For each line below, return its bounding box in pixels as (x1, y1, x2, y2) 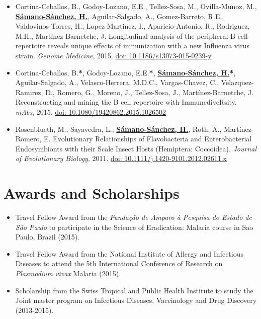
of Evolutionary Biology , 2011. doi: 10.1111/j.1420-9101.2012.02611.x (15, 153, 227, 164)
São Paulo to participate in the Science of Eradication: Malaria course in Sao (15, 221, 253, 232)
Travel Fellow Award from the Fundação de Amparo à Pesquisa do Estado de (15, 212, 252, 222)
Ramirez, (15, 87, 43, 97)
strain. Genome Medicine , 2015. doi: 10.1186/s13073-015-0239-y (15, 50, 212, 60)
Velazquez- (221, 77, 254, 88)
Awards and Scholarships (4, 183, 180, 203)
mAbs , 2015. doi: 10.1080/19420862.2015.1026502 (15, 106, 166, 117)
